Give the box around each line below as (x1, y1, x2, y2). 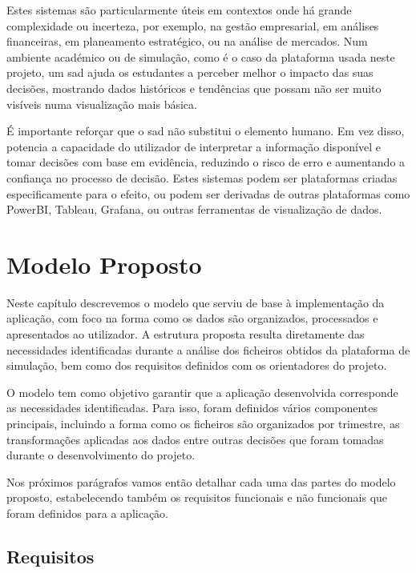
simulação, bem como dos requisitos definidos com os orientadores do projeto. (6, 357, 387, 374)
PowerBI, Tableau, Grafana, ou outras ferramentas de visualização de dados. (6, 201, 382, 218)
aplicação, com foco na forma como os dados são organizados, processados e (6, 310, 378, 327)
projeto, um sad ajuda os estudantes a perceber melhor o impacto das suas (6, 64, 374, 81)
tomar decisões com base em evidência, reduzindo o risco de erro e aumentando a (6, 154, 406, 170)
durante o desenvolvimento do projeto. (6, 447, 196, 463)
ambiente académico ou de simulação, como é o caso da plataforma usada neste (6, 48, 395, 65)
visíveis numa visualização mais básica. (6, 95, 197, 112)
